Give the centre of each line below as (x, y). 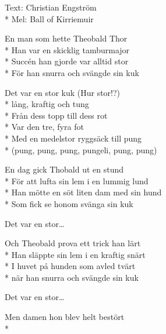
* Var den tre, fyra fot (44, 127)
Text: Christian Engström (51, 7)
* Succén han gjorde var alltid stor (67, 61)
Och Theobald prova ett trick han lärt (73, 243)
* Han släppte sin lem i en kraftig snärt (75, 254)
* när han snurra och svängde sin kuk (72, 277)
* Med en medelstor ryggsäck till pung (73, 138)
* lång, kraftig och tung (47, 104)
